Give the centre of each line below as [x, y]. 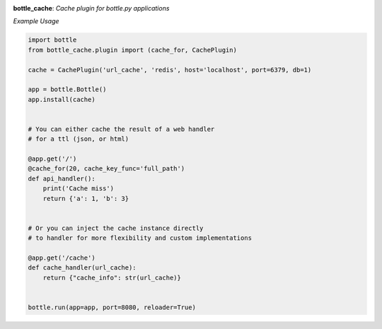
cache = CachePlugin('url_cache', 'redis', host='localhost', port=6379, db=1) [170, 70]
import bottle [52, 40]
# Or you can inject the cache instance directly [116, 228]
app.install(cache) [62, 99]
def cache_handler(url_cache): [82, 268]
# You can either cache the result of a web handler [121, 129]
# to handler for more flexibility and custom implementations [140, 238]
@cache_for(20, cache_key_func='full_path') [106, 169]
